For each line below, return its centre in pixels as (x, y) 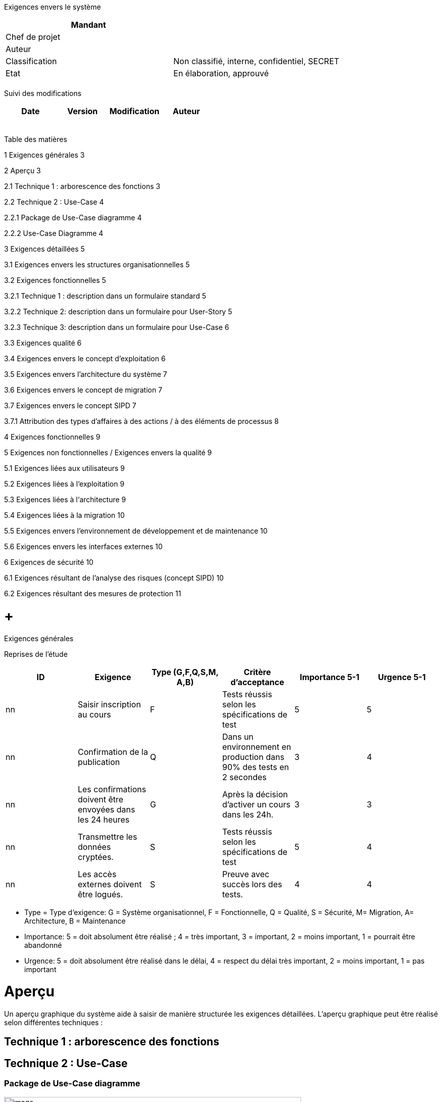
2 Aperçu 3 (22, 171)
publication (99, 762)
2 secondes (244, 777)
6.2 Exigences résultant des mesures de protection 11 (93, 593)
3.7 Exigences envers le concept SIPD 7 (70, 405)
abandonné (43, 945)
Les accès (97, 874)
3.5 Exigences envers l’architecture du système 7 (86, 374)
